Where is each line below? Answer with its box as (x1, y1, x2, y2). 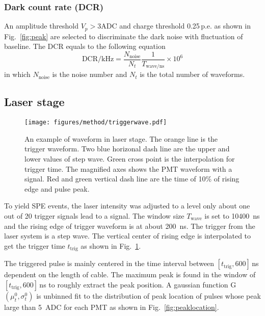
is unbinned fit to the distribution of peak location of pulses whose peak (36, 290, 261, 301)
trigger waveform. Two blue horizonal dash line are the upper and (24, 143, 230, 154)
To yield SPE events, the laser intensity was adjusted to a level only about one (4, 200, 250, 211)
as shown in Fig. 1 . (81, 240, 141, 251)
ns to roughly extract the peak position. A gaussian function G (39, 279, 236, 289)
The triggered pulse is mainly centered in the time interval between (4, 258, 215, 269)
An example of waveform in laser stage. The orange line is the (24, 133, 218, 144)
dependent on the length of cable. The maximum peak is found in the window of (4, 269, 256, 280)
